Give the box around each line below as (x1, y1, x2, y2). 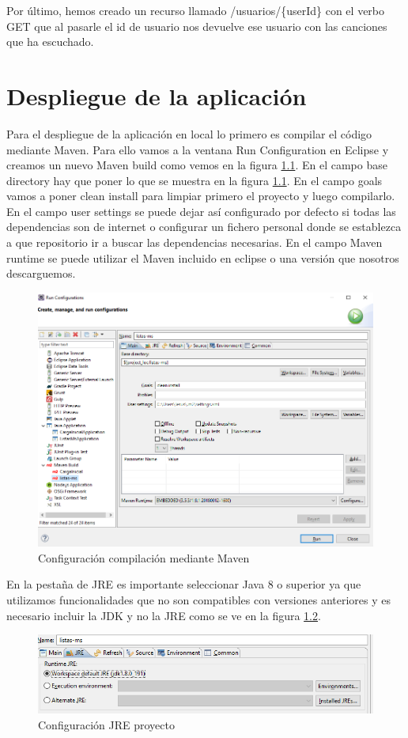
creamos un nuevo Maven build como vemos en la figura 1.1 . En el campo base (6, 157, 387, 173)
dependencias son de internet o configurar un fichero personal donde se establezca (6, 218, 402, 235)
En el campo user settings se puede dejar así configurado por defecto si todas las (6, 202, 396, 219)
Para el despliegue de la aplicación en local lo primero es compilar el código (6, 125, 372, 142)
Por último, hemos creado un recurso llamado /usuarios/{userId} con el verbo (6, 2, 385, 18)
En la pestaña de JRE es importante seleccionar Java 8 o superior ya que (6, 576, 361, 592)
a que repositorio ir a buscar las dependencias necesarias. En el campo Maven (6, 234, 383, 251)
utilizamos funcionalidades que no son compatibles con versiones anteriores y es (6, 591, 391, 607)
